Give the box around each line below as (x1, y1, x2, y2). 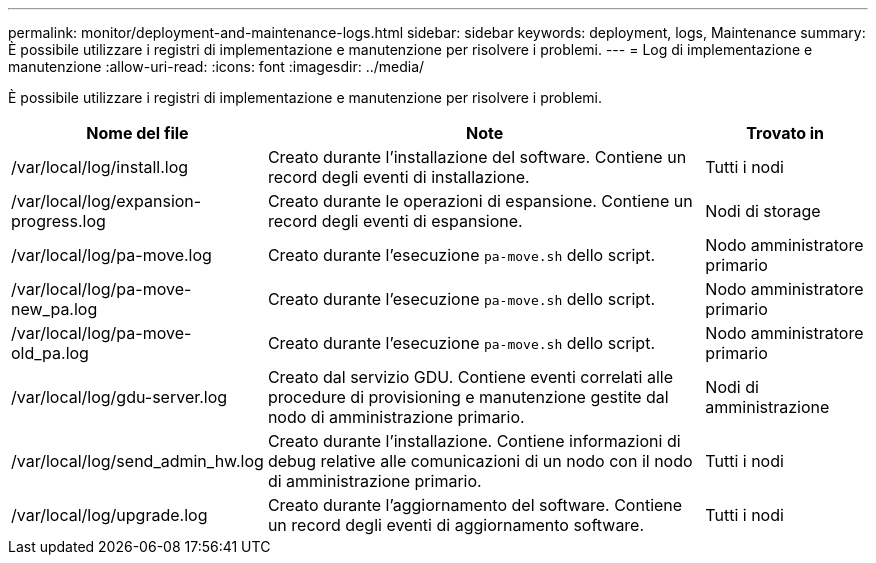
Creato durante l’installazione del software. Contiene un (267, 147, 687, 167)
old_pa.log (11, 343, 89, 363)
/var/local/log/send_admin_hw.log (11, 451, 264, 471)
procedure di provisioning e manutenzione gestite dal (267, 387, 669, 407)
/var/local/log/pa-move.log (11, 245, 212, 265)
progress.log (11, 211, 106, 231)
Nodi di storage (705, 201, 821, 221)
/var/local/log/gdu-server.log (11, 387, 228, 407)
